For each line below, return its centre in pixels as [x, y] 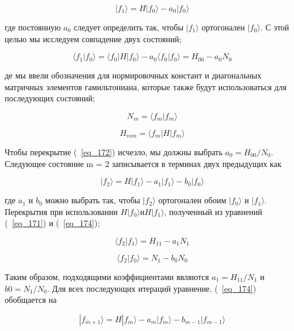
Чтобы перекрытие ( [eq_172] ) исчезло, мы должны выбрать [114, 151]
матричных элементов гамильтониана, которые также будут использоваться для [146, 86]
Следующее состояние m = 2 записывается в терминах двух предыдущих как [143, 163]
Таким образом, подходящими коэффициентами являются [107, 276]
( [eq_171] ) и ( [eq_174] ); [52, 223]
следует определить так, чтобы [129, 27]
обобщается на [31, 300]
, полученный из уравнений [213, 211]
